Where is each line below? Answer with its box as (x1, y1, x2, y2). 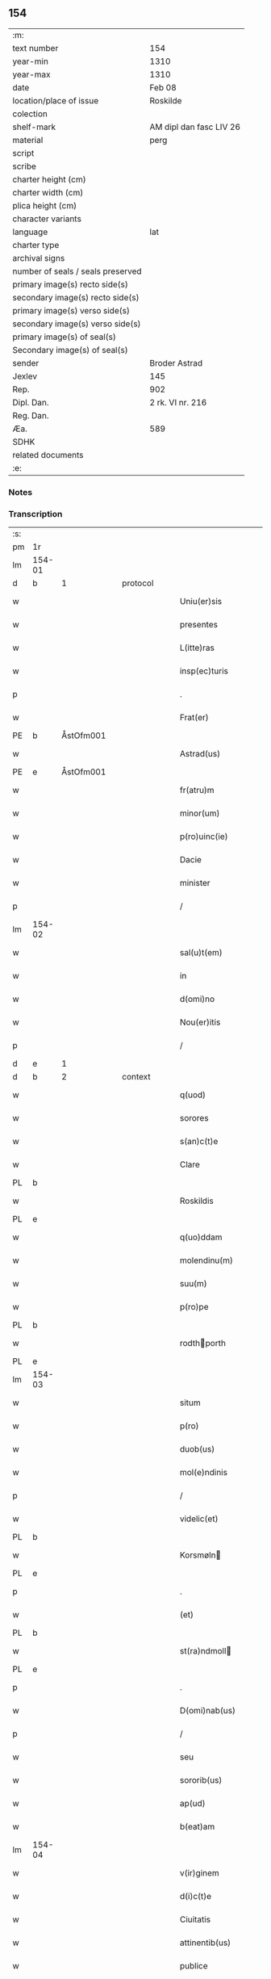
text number (12, 42, 59, 53)
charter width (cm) (12, 187, 84, 198)
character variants (12, 213, 82, 224)
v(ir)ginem (179, 1868, 219, 1879)
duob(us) (179, 1444, 215, 1455)
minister (179, 878, 211, 889)
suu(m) (179, 1278, 207, 1289)
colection (12, 108, 48, 119)
